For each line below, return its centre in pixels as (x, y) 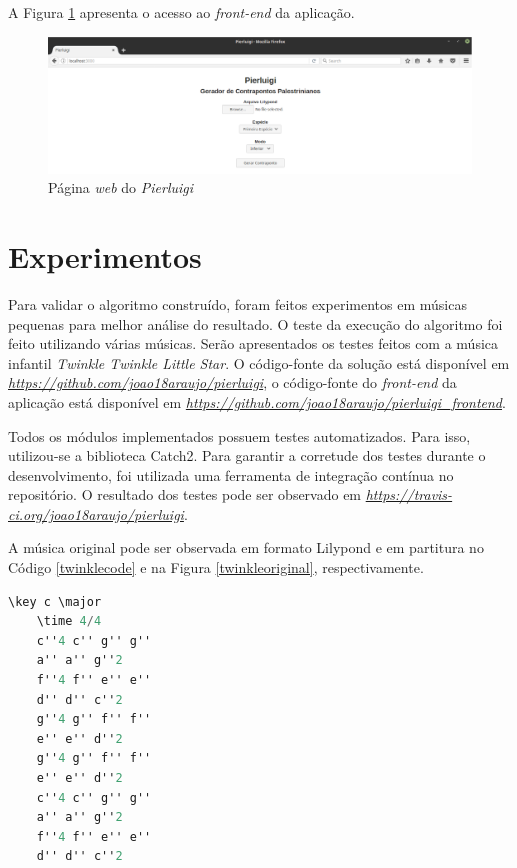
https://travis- (409, 494)
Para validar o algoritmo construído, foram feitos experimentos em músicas (237, 303)
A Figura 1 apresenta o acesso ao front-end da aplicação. (181, 12)
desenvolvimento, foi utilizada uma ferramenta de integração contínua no (231, 474)
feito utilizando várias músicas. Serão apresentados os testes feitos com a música (253, 343)
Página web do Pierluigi (121, 187)
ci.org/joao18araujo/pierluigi (96, 513)
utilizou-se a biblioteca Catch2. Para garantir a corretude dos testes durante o (247, 455)
